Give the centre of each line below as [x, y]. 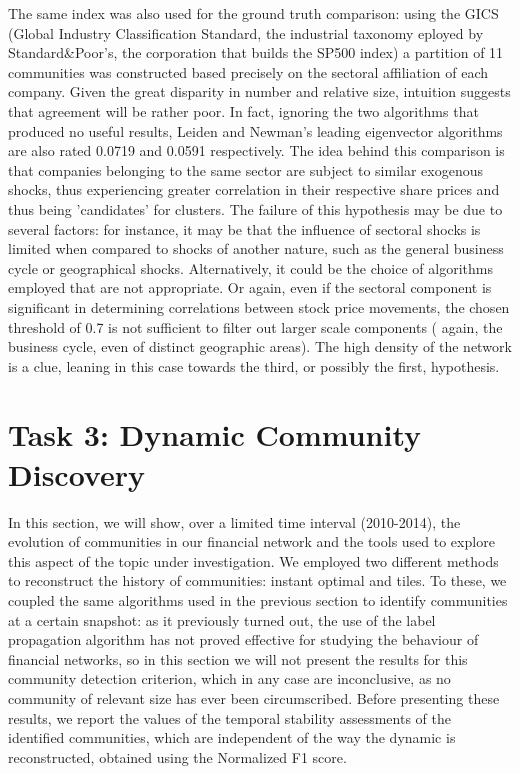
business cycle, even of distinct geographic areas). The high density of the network [260, 346]
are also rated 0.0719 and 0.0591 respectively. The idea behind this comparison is [256, 150]
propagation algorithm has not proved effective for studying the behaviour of [243, 639]
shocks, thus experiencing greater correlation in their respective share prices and [254, 189]
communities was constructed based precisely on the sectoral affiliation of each [248, 71]
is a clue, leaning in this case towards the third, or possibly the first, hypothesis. [254, 365]
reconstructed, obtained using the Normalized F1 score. [177, 756]
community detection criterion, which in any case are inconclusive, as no [229, 678]
